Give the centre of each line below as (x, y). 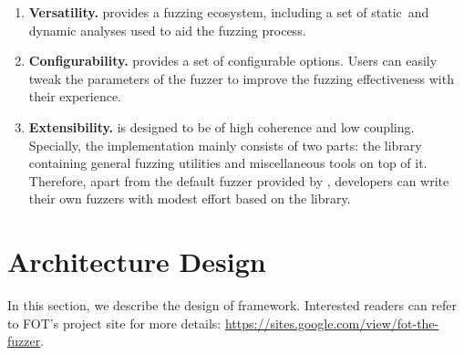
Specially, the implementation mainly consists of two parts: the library (225, 145)
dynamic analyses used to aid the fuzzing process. (167, 30)
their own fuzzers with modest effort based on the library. (190, 198)
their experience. (75, 96)
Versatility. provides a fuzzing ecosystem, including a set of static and (229, 12)
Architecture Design (137, 261)
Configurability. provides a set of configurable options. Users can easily (233, 61)
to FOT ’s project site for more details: (114, 323)
